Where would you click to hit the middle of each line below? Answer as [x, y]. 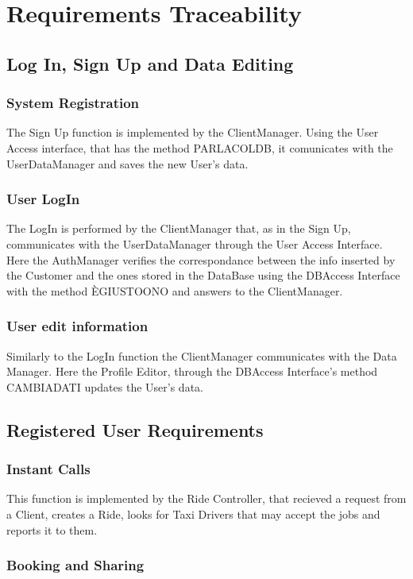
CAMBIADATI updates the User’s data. [105, 386]
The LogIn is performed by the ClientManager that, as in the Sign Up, [179, 228]
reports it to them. [52, 529]
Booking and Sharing [75, 565]
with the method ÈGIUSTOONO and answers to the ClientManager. [175, 290]
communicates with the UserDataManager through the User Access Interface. [195, 243]
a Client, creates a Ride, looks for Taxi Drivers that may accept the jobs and [193, 513]
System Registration [73, 103]
